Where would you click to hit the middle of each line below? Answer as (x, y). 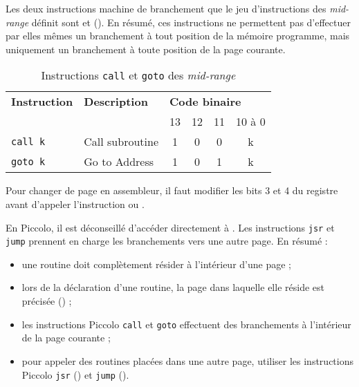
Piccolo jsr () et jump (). (75, 374)
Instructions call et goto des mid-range (138, 75)
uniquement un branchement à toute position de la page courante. (146, 49)
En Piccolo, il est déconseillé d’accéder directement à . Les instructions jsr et (170, 227)
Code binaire (205, 102)
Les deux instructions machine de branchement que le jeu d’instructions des (166, 8)
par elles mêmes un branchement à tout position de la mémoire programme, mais (178, 36)
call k (28, 141)
